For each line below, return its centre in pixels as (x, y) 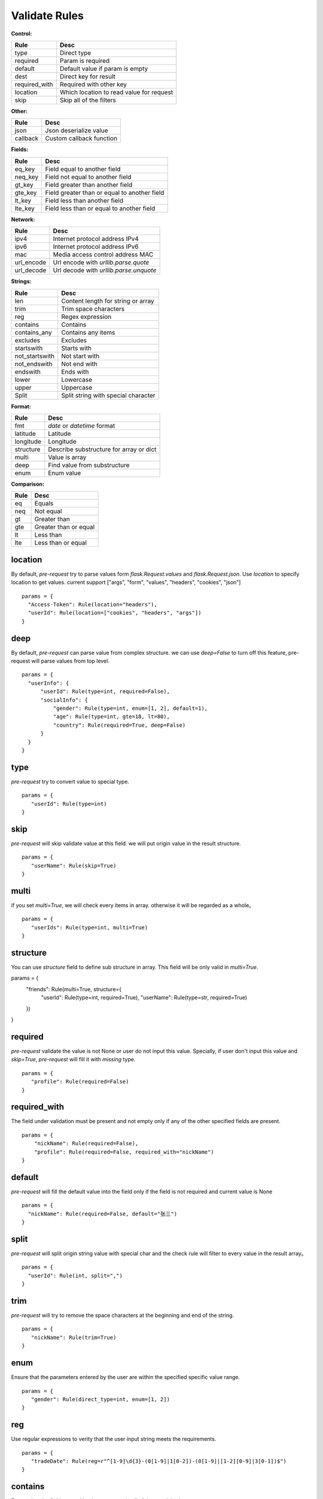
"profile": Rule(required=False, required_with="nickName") (124, 1152)
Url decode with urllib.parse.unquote (105, 270)
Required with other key (93, 84)
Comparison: (28, 484)
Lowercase (77, 380)
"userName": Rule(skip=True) (74, 866)
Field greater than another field (89, 185)
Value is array (67, 457)
